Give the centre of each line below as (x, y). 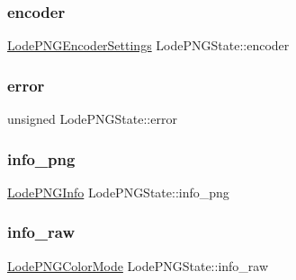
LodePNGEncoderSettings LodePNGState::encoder (148, 45)
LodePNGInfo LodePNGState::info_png (118, 192)
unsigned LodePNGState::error (92, 119)
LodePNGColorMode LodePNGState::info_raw (138, 265)
